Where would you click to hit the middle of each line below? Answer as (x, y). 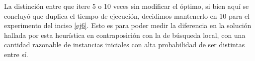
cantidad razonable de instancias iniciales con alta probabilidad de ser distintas (125, 45)
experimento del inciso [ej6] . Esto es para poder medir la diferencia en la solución (128, 25)
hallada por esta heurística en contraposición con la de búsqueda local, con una (125, 35)
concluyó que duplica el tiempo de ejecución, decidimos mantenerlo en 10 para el (127, 15)
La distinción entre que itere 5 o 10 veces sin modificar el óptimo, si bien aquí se (127, 6)
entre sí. (16, 54)
